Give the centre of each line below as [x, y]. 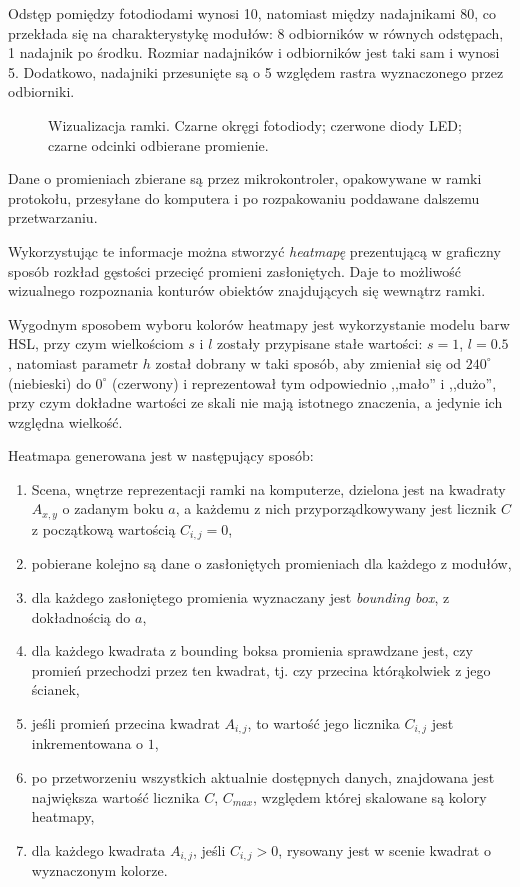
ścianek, [55, 689]
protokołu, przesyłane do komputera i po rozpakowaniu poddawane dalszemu [244, 197]
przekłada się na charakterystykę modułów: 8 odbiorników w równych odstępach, [256, 32]
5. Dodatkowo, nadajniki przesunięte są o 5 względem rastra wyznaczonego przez [256, 71]
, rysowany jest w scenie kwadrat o [384, 849]
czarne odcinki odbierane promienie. [158, 144]
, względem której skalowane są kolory [370, 796]
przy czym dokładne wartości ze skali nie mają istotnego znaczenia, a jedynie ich [255, 402]
